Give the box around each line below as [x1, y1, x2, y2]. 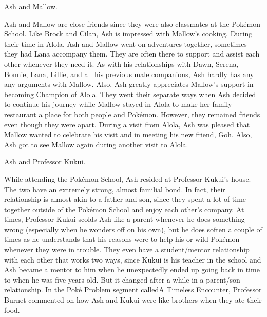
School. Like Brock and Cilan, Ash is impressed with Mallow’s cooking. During [4, 28, 253, 39]
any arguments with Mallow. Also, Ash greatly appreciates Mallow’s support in [4, 79, 254, 89]
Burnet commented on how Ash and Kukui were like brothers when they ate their [4, 294, 262, 305]
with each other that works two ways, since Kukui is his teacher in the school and [4, 254, 261, 265]
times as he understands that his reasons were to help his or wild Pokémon [4, 234, 240, 245]
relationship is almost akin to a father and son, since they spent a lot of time [4, 194, 246, 204]
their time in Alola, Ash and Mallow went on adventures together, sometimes [4, 38, 247, 49]
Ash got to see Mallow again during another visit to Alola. [4, 139, 188, 150]
